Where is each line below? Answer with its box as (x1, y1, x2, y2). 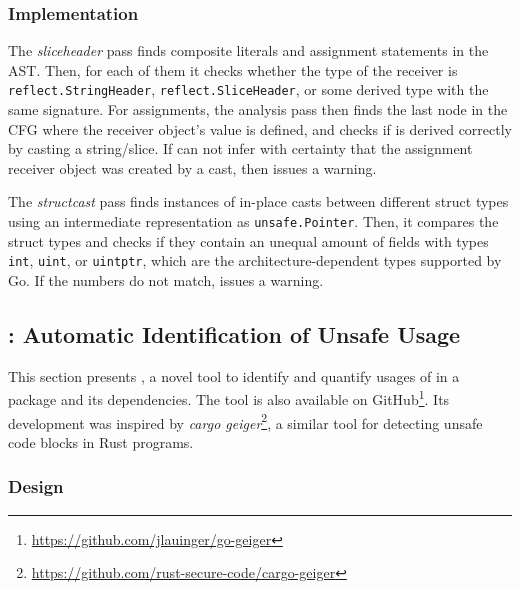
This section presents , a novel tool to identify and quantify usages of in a (8, 365, 460, 386)
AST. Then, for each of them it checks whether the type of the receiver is (8, 59, 458, 80)
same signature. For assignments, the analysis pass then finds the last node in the (8, 99, 508, 120)
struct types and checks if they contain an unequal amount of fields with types (8, 230, 489, 251)
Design (8, 474, 64, 499)
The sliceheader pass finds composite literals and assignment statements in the (8, 40, 489, 61)
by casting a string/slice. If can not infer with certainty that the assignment (8, 138, 473, 159)
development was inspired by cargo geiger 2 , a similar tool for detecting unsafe (8, 409, 483, 433)
